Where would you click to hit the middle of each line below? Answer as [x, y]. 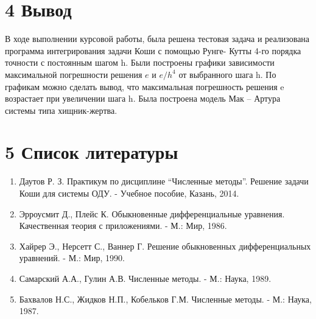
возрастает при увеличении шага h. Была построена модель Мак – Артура [143, 98]
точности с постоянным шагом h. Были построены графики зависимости [140, 62]
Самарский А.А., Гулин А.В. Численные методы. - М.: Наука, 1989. [145, 278]
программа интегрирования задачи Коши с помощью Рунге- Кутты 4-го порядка [153, 50]
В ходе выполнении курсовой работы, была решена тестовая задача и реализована [157, 39]
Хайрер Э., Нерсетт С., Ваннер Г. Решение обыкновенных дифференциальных [165, 246]
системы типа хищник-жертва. [61, 110]
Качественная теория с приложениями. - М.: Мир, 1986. [123, 226]
